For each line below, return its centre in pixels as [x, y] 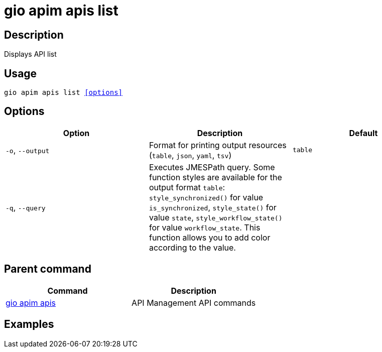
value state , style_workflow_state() [216, 217]
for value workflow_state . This [205, 227]
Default [363, 133]
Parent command [48, 269]
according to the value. [192, 247]
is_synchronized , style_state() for [213, 207]
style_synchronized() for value [206, 197]
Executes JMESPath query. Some [212, 167]
